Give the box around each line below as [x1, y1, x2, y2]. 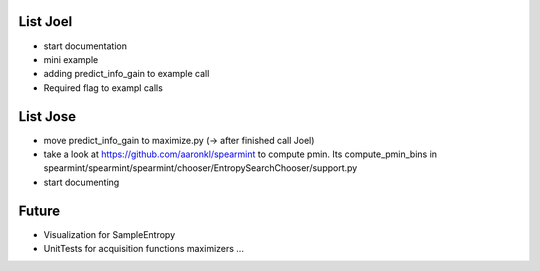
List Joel [18, 13, 73, 30]
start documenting [43, 176, 120, 188]
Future [18, 202, 61, 219]
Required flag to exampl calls [43, 81, 164, 94]
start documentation [43, 40, 127, 52]
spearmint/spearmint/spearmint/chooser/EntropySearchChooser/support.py [43, 162, 358, 174]
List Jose [18, 108, 77, 125]
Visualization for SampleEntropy [43, 228, 175, 240]
